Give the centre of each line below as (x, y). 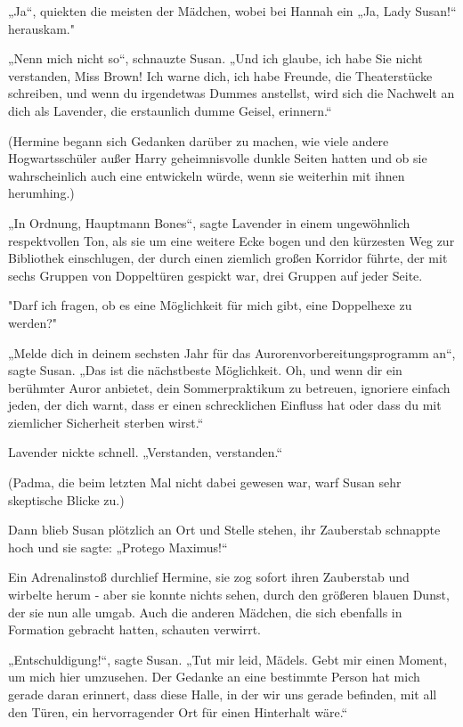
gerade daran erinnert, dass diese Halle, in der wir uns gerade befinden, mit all (223, 694)
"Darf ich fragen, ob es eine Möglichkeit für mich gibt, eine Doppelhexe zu (210, 305)
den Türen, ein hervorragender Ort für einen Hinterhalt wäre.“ (178, 711)
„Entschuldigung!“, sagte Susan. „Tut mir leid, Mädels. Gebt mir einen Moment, (228, 659)
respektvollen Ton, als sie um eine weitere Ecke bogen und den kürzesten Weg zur (231, 240)
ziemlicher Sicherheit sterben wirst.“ (106, 422)
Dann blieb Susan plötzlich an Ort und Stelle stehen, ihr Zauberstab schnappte (224, 530)
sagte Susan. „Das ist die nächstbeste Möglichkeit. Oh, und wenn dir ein (205, 370)
